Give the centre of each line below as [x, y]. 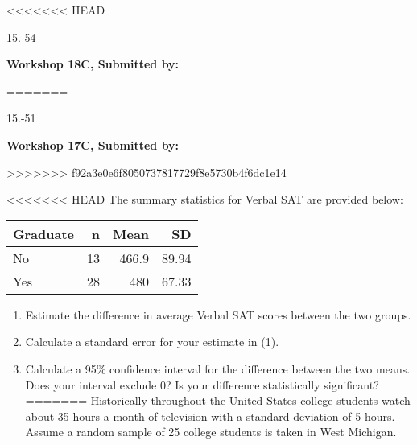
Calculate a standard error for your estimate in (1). [152, 342]
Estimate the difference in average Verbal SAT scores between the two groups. [218, 314]
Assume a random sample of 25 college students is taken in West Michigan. [211, 432]
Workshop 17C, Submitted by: [93, 144]
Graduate [43, 233]
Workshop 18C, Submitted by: [93, 64]
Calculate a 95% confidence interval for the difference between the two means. [218, 368]
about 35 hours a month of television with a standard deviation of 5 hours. [210, 416]
